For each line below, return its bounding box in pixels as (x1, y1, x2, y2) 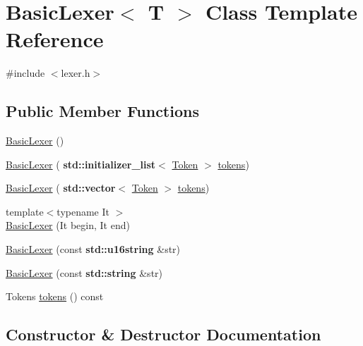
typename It (56, 204, 109, 218)
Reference (6, 25, 104, 54)
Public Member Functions (6, 100, 199, 122)
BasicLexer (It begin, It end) (6, 218, 130, 233)
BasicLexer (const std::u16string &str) (6, 242, 181, 257)
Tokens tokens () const (6, 289, 104, 304)
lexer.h (61, 66, 90, 80)
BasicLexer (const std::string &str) (6, 265, 163, 280)
